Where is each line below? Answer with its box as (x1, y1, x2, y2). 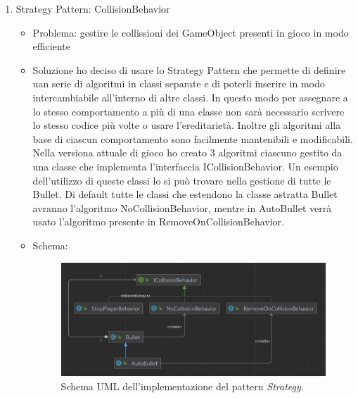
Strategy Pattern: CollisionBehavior (15, 1, 170, 15)
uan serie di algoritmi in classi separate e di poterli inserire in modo (32, 76, 325, 91)
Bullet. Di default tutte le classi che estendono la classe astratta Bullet (32, 187, 338, 201)
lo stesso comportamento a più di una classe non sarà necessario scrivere (32, 104, 345, 118)
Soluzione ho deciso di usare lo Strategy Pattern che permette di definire (32, 62, 346, 77)
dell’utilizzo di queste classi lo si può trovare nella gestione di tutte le (32, 173, 331, 187)
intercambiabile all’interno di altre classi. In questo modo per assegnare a (32, 89, 348, 104)
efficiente (32, 39, 70, 54)
